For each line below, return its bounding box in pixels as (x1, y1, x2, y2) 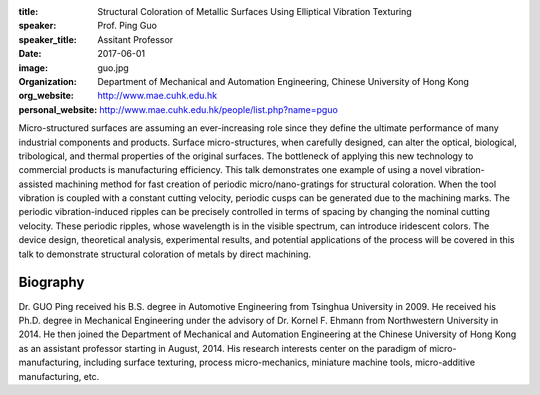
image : (18, 61, 49, 74)
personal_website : (18, 103, 98, 115)
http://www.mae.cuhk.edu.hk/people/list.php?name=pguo (98, 103, 339, 115)
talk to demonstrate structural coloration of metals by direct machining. (18, 248, 312, 260)
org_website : (18, 90, 74, 102)
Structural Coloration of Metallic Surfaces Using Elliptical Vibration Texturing (97, 6, 412, 17)
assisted (18, 178, 54, 190)
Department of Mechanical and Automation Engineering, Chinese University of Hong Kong (97, 75, 470, 87)
